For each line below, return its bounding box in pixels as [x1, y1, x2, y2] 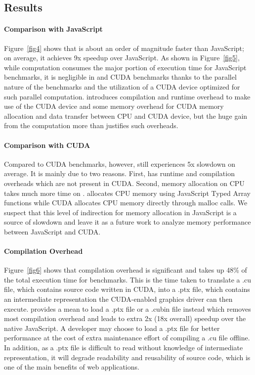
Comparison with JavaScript [4, 24, 103, 34]
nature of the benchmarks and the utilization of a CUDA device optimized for [4, 81, 240, 92]
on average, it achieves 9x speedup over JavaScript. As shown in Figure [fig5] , [4, 52, 240, 63]
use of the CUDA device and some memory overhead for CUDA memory [4, 101, 224, 111]
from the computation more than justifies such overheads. [4, 120, 178, 131]
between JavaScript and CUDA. [4, 226, 101, 236]
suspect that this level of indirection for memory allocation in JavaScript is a [4, 207, 237, 217]
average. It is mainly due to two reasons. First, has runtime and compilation [4, 168, 235, 179]
